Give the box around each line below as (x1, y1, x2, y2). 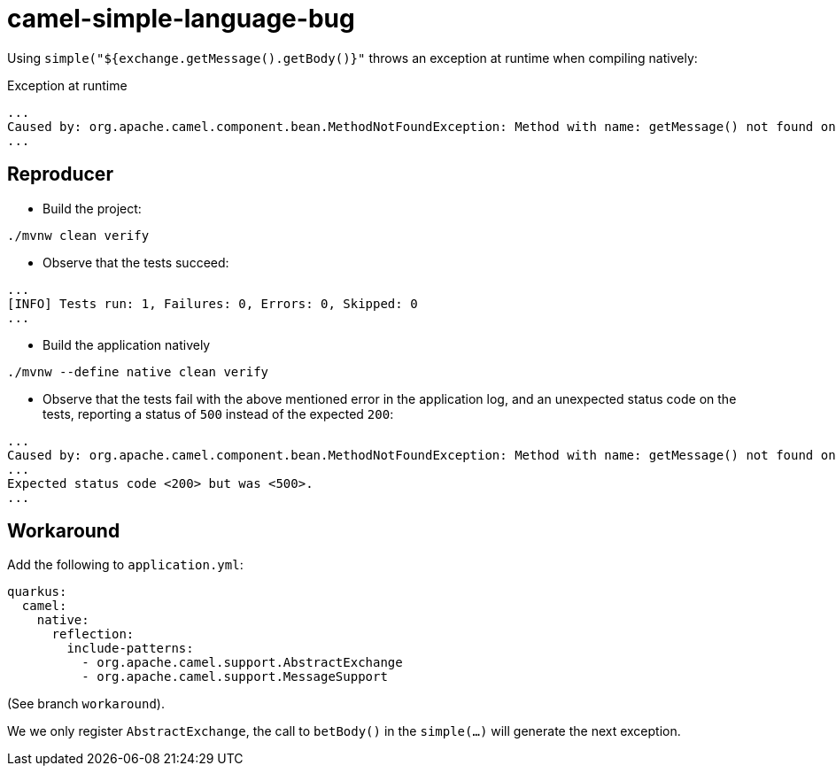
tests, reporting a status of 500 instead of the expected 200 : (43, 406, 394, 421)
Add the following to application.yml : (7, 557, 244, 573)
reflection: (51, 627, 135, 642)
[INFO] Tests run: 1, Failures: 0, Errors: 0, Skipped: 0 (7, 296, 418, 311)
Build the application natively (43, 336, 211, 352)
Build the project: (43, 200, 142, 216)
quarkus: (7, 584, 67, 599)
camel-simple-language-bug (7, 4, 355, 34)
